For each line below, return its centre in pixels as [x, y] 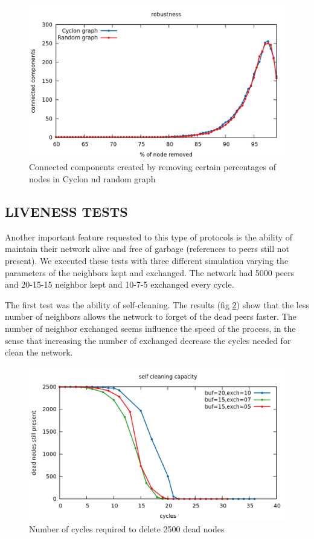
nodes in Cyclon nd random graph [92, 179]
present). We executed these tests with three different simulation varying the [147, 260]
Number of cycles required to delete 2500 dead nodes [127, 528]
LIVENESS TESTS [66, 211]
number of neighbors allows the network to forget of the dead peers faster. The [151, 316]
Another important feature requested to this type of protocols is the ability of [149, 236]
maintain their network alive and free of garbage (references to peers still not [147, 249]
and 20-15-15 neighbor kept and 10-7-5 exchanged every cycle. [120, 284]
